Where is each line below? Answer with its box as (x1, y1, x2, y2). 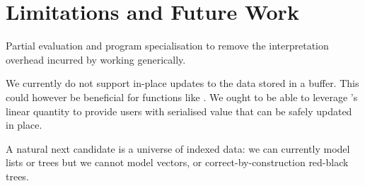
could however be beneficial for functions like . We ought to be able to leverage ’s (6, 89, 358, 104)
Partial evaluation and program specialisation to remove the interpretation (6, 38, 329, 53)
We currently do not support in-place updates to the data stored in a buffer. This (6, 76, 359, 91)
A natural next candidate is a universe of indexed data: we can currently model (6, 141, 350, 156)
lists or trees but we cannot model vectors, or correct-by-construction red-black (6, 155, 349, 170)
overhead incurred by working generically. (6, 52, 186, 66)
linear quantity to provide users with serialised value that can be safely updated (6, 103, 352, 118)
